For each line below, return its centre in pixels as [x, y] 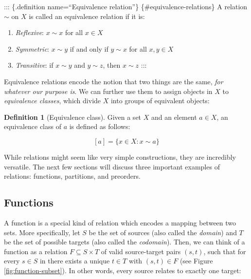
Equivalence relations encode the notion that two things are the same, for [114, 81]
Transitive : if [34, 65]
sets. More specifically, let [42, 232]
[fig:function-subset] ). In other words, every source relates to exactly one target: [123, 270]
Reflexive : [29, 32]
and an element [174, 117]
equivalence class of [33, 126]
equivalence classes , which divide [53, 101]
